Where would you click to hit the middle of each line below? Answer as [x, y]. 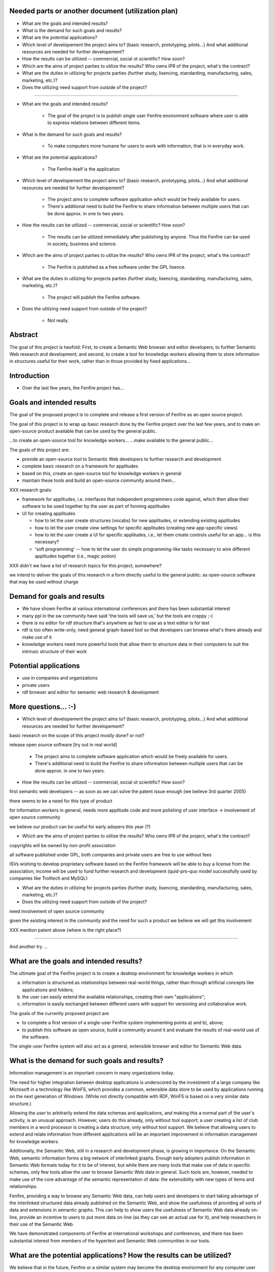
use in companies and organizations [60, 678]
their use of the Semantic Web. [42, 1224]
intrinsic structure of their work [55, 651]
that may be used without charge [44, 582]
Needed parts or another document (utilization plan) [94, 11]
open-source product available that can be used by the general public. [83, 431]
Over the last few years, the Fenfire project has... [73, 388]
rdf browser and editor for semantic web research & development [91, 692]
